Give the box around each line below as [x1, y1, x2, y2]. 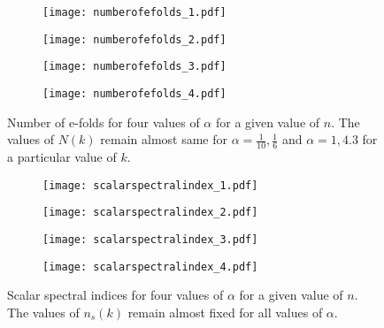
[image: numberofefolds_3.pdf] [42, 60, 227, 73]
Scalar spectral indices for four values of [7, 286, 224, 304]
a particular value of [7, 148, 117, 166]
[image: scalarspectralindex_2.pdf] [42, 206, 258, 219]
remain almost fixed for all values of [127, 302, 323, 321]
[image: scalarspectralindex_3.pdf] [42, 233, 258, 246]
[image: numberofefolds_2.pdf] [42, 33, 227, 46]
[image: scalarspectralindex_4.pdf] [42, 260, 258, 273]
